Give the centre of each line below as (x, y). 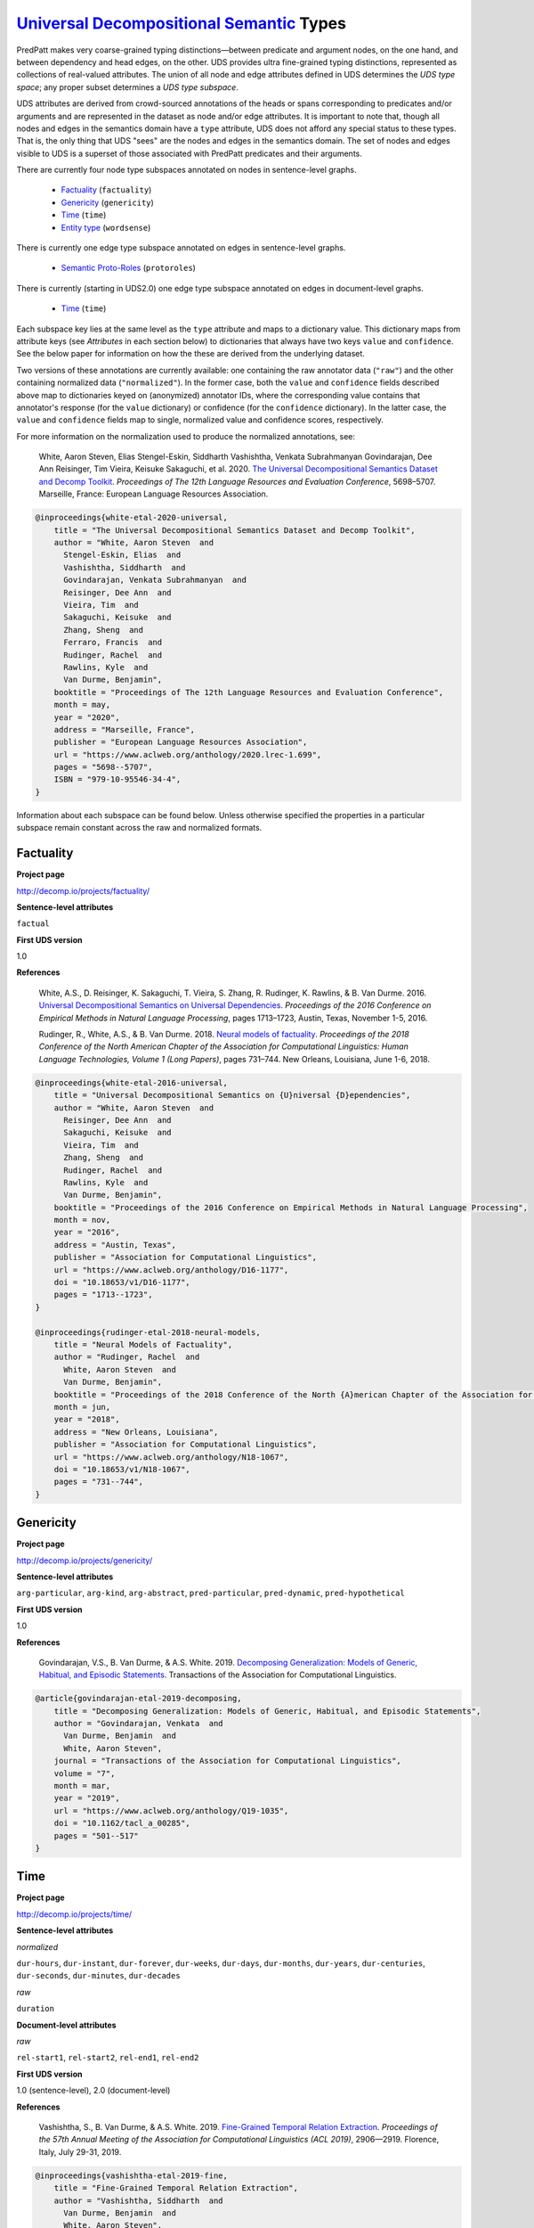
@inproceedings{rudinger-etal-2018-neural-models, (148, 1332)
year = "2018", (87, 1420)
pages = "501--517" (97, 1835)
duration (36, 2009)
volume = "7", (85, 1773)
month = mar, (82, 1786)
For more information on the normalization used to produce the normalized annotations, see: (186, 436)
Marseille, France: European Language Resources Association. (154, 494)
